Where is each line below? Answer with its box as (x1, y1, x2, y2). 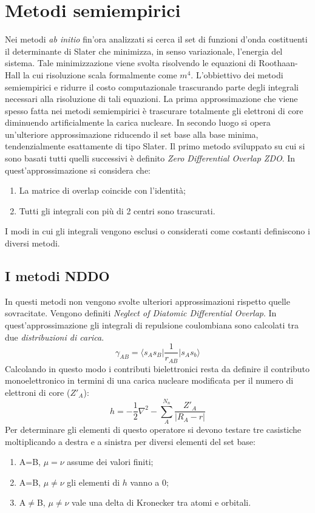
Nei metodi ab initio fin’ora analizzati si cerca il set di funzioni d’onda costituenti (5, 33, 308, 46)
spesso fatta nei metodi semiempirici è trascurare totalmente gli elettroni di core (5, 104, 303, 117)
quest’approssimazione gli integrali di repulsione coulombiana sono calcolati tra (5, 319, 299, 331)
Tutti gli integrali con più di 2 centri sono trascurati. (19, 204, 215, 217)
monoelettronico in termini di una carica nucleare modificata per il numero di (5, 374, 294, 387)
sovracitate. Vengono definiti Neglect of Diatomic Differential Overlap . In (5, 307, 277, 319)
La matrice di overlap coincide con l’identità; (19, 184, 186, 197)
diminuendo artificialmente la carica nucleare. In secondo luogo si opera (5, 116, 271, 129)
